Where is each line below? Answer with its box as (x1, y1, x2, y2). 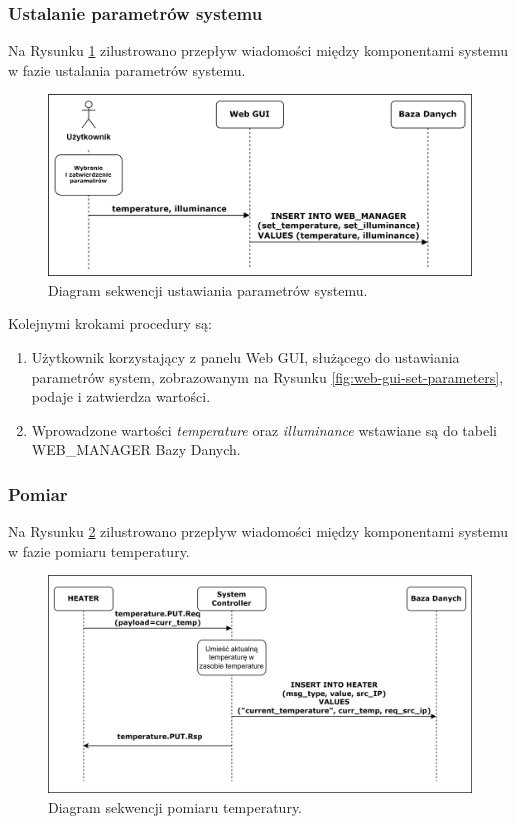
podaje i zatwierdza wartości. (31, 386, 211, 407)
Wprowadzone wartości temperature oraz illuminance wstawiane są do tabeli (31, 419, 497, 440)
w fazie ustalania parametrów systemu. (8, 59, 246, 80)
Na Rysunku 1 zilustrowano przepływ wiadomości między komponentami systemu (8, 40, 508, 61)
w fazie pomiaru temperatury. (8, 540, 190, 561)
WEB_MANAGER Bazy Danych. (31, 439, 241, 460)
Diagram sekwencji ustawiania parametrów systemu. (48, 279, 368, 300)
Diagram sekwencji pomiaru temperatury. (48, 796, 303, 817)
